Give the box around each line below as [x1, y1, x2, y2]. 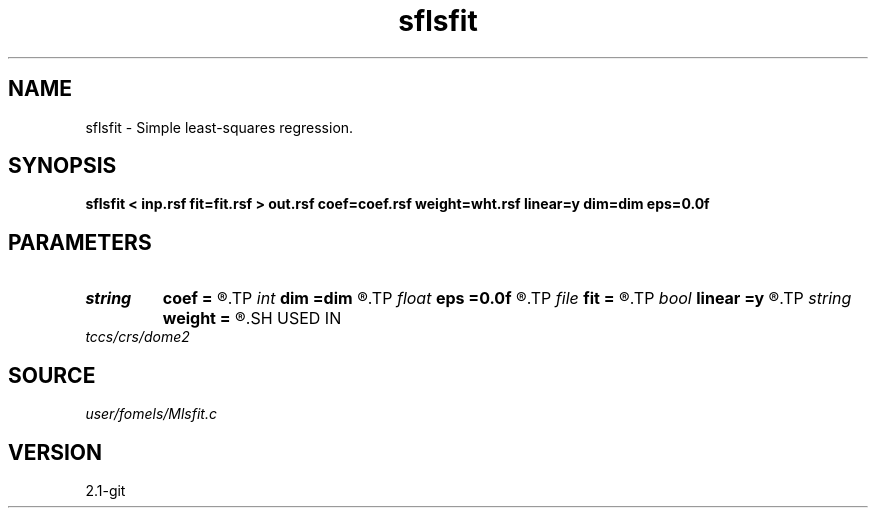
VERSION [8, 439, 103, 465]
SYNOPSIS [8, 153, 117, 179]
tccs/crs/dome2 [85, 328, 190, 346]
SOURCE [8, 362, 96, 388]
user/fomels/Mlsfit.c [85, 405, 217, 423]
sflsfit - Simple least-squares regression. [85, 118, 354, 136]
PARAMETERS [8, 229, 152, 255]
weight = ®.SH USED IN [162, 308, 342, 329]
